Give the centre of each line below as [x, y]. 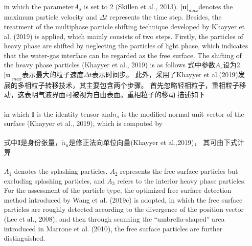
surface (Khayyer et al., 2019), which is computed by [83, 123]
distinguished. [25, 238]
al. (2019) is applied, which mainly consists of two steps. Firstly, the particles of [124, 36]
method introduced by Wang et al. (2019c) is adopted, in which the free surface [123, 199]
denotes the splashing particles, [61, 171]
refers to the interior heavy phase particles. [182, 180]
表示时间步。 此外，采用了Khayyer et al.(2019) [165, 74]
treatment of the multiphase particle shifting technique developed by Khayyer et [125, 26]
